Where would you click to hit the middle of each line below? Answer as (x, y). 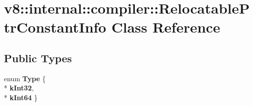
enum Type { (25, 78)
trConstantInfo (55, 27)
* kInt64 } (21, 97)
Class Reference (166, 27)
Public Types (38, 58)
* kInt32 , (19, 88)
